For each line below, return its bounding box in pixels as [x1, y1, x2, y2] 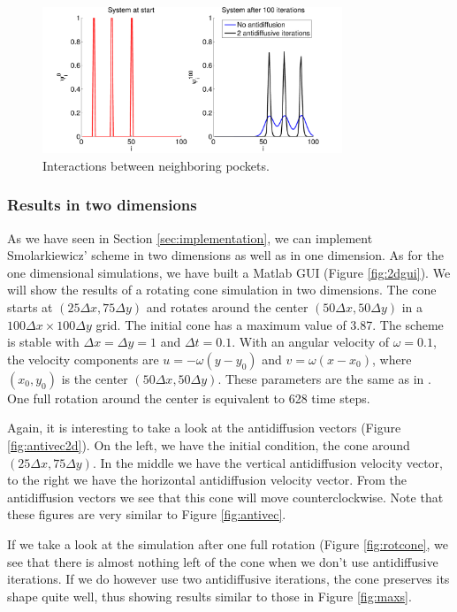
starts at [7, 298, 53, 317]
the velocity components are [7, 349, 159, 368]
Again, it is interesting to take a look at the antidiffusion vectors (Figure [7, 418, 401, 437]
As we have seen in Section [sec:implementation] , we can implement [7, 228, 373, 247]
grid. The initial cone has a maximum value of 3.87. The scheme [95, 315, 444, 333]
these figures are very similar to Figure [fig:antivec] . [7, 505, 286, 524]
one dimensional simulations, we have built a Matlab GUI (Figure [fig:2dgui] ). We [7, 263, 451, 281]
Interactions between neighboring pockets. [42, 156, 270, 174]
